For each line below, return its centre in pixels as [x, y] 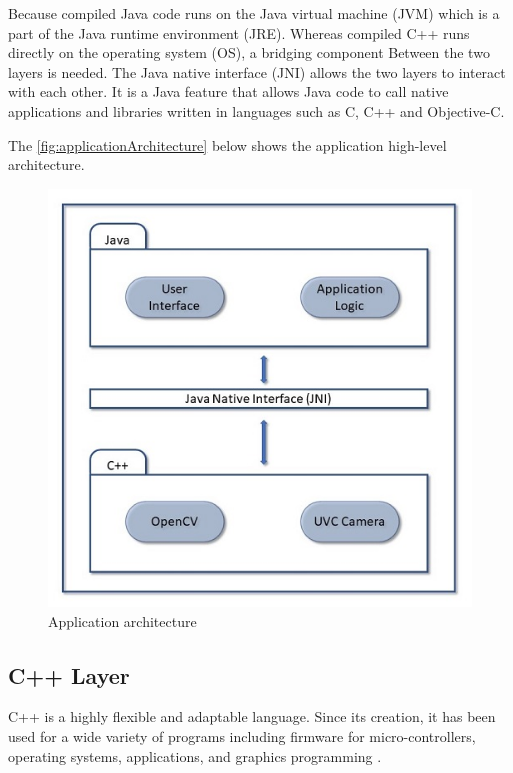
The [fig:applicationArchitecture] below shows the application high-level [227, 144]
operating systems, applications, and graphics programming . [195, 755]
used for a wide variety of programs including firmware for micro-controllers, [242, 735]
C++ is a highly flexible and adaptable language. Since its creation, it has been [252, 716]
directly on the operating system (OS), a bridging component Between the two [249, 52]
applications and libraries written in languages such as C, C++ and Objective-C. [256, 110]
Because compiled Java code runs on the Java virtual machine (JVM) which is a [254, 13]
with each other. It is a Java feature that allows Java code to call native [228, 91]
